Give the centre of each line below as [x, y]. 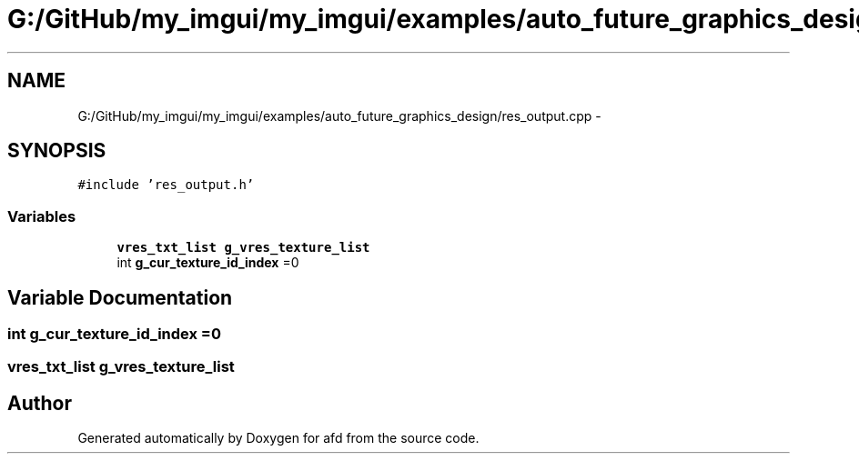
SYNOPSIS [57, 151]
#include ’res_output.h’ [166, 185]
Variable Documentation [120, 297]
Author [40, 403]
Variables [42, 216]
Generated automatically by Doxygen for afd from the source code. [278, 438]
